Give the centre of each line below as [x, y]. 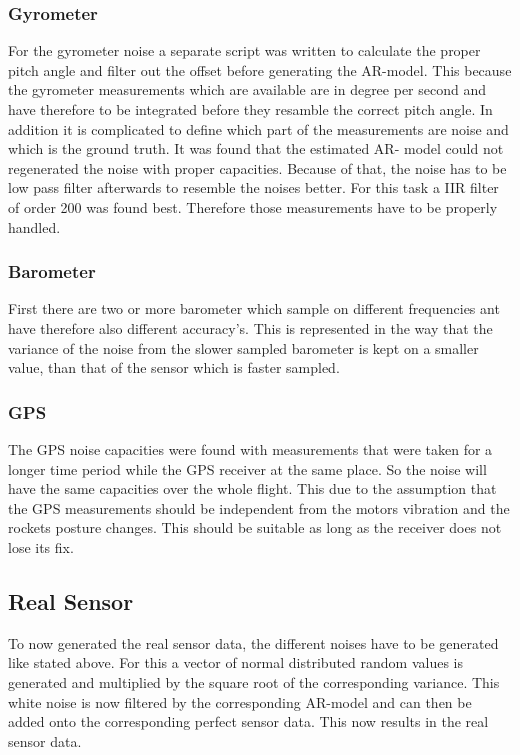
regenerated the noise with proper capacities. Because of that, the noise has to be [257, 167]
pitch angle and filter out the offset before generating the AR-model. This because [260, 69]
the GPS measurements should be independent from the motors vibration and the [259, 507]
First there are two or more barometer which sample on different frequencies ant [254, 308]
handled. [34, 226]
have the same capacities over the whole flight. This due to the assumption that [252, 488]
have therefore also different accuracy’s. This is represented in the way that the [250, 327]
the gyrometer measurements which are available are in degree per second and [247, 89]
